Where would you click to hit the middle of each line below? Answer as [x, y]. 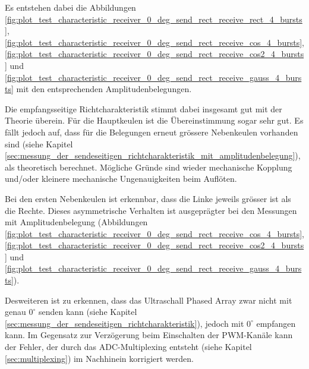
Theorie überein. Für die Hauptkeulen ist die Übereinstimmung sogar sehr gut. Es [154, 120]
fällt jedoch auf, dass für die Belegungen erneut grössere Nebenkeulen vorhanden [152, 132]
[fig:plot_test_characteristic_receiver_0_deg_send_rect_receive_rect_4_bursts [154, 19]
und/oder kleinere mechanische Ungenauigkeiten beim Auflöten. [121, 179]
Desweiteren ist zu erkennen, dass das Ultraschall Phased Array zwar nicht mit [149, 300]
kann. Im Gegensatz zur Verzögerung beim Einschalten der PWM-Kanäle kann [149, 335]
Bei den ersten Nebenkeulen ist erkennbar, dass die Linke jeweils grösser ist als [148, 198]
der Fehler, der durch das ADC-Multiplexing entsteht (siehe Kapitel [128, 347]
